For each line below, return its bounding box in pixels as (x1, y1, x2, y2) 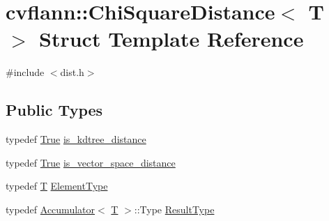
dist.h (60, 65, 84, 79)
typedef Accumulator (6, 201, 95, 216)
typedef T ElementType (6, 178, 108, 193)
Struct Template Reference (39, 24, 304, 53)
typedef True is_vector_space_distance (6, 155, 176, 169)
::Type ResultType (134, 201, 215, 216)
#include (6, 65, 45, 79)
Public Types (6, 99, 103, 121)
